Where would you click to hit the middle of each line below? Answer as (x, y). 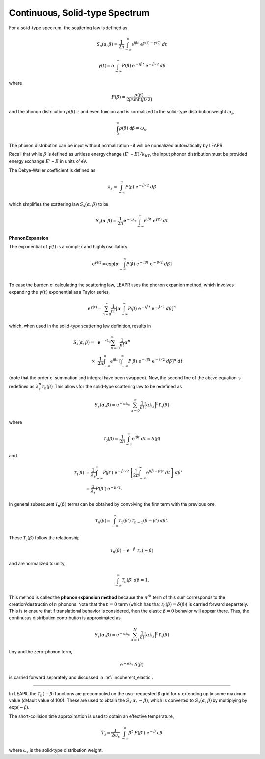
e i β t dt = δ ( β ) (146, 439)
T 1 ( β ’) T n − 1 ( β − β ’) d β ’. (144, 521)
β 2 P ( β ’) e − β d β (146, 733)
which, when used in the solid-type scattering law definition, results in (80, 326)
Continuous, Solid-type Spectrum (79, 13)
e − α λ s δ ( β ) (132, 664)
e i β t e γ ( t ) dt (156, 220)
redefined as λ (24, 386)
